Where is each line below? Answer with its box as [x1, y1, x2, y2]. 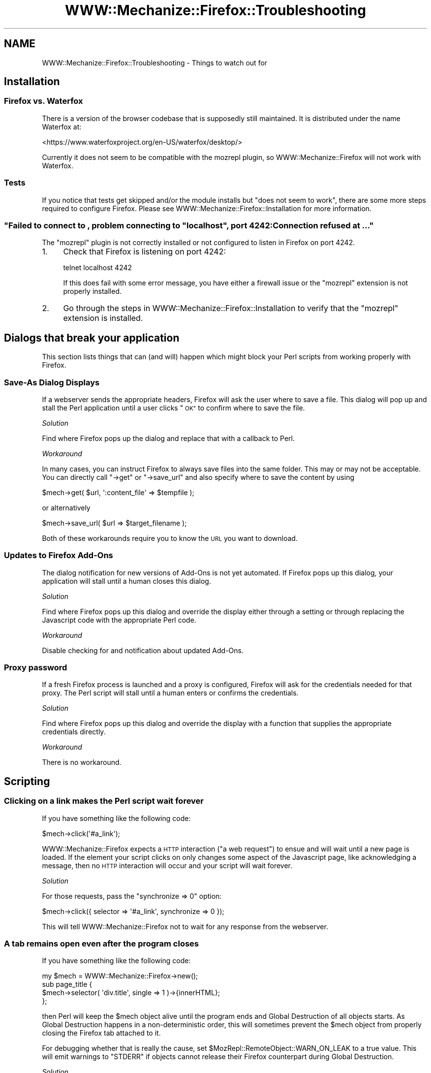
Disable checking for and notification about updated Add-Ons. [42, 646, 244, 655]
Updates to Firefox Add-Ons [4, 550, 113, 561]
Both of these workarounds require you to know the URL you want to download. [42, 534, 298, 542]
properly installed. [63, 287, 122, 296]
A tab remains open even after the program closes [4, 939, 199, 948]
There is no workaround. [42, 758, 122, 767]
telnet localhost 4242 [63, 263, 132, 272]
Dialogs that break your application [4, 331, 180, 344]
